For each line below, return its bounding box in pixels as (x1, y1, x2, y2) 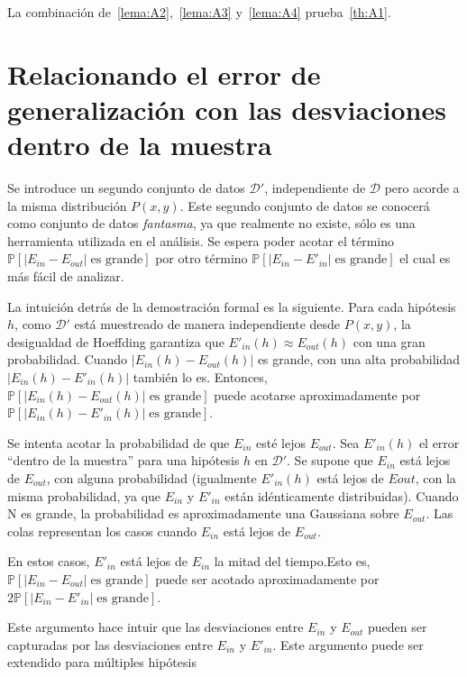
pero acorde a (384, 178, 460, 197)
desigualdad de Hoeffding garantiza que (7, 332, 224, 351)
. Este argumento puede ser (272, 635, 424, 654)
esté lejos (256, 433, 306, 452)
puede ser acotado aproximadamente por (155, 569, 380, 588)
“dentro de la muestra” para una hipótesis (7, 451, 240, 470)
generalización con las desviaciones (7, 90, 446, 127)
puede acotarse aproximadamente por (214, 385, 421, 404)
